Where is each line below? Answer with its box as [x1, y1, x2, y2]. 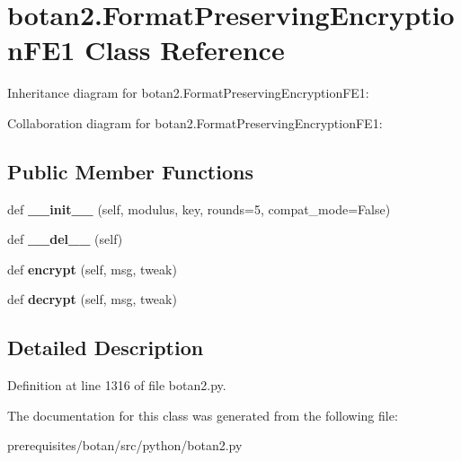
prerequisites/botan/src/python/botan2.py [7, 436, 243, 455]
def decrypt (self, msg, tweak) [7, 290, 177, 309]
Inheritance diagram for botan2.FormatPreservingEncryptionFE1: [7, 83, 369, 102]
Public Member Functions [7, 157, 253, 185]
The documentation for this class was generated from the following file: [7, 405, 398, 424]
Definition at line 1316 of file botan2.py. [7, 376, 226, 395]
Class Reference [84, 31, 285, 68]
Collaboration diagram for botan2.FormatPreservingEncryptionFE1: [7, 113, 383, 132]
